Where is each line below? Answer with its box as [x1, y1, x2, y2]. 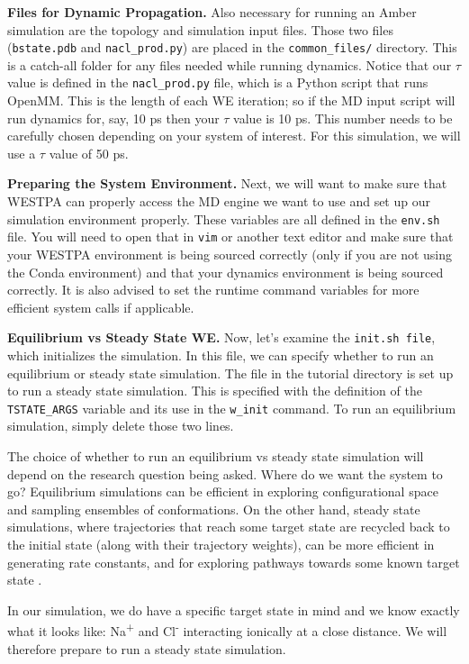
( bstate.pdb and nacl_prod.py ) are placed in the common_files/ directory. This [7, 38, 457, 57]
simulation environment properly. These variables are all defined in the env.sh [7, 209, 440, 228]
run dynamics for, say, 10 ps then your [7, 108, 220, 127]
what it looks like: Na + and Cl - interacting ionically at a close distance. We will [7, 619, 447, 641]
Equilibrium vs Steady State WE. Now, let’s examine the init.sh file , [7, 328, 436, 347]
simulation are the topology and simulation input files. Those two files [7, 20, 393, 39]
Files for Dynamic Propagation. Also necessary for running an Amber [7, 3, 417, 21]
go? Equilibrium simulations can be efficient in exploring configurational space [7, 482, 438, 501]
